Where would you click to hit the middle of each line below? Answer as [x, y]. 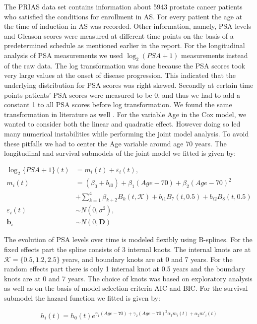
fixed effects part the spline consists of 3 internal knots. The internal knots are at [128, 249]
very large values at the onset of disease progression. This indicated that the [120, 75]
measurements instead [215, 55]
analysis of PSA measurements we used [64, 55]
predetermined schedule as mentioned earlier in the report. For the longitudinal [125, 45]
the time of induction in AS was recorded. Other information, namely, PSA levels [128, 26]
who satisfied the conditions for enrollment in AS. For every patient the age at [123, 16]
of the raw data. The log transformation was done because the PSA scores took [125, 65]
